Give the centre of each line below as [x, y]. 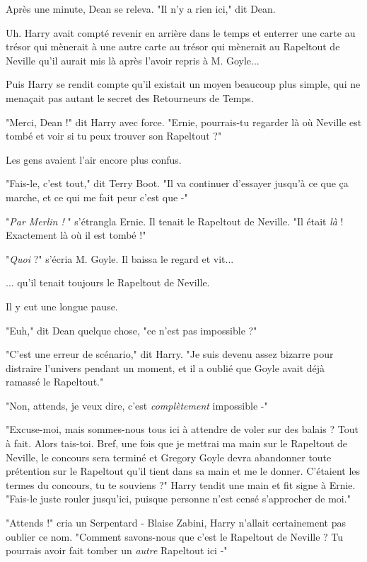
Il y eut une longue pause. [62, 306]
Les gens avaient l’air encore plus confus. [94, 159]
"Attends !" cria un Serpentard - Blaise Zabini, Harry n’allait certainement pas [176, 523]
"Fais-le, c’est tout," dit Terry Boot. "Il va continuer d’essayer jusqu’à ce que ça [177, 183]
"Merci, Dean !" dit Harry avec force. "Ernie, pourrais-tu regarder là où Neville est [184, 122]
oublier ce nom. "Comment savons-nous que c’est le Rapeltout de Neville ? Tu [175, 536]
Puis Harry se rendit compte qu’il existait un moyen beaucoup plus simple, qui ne [183, 84]
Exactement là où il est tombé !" [76, 235]
